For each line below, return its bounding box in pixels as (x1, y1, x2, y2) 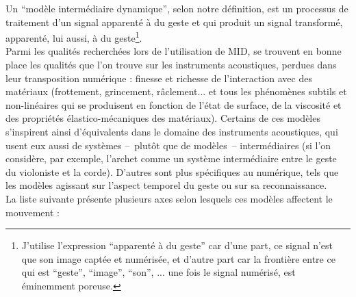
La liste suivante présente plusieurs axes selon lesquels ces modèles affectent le (5, 191, 333, 205)
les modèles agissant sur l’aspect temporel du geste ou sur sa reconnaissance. (5, 178, 327, 192)
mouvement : (5, 205, 60, 219)
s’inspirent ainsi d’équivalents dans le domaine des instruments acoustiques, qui (5, 125, 338, 138)
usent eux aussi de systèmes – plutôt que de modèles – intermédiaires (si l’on (5, 138, 331, 152)
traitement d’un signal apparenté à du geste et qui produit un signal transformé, (5, 14, 343, 29)
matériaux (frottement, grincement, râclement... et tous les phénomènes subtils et (5, 84, 347, 99)
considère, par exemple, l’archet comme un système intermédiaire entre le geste (5, 151, 337, 166)
